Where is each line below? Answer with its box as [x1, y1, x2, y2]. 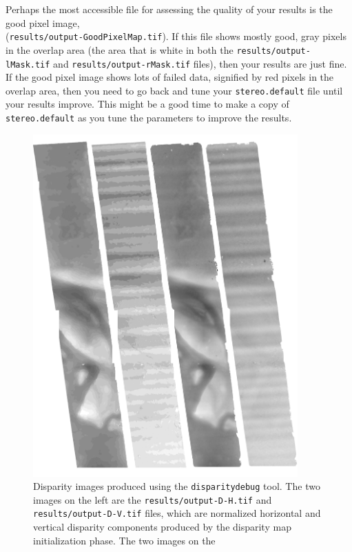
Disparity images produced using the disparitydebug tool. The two [33, 479, 320, 493]
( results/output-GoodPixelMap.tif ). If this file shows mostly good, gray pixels [6, 29, 346, 43]
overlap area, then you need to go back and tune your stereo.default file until [6, 83, 343, 97]
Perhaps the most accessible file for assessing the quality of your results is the [6, 2, 333, 16]
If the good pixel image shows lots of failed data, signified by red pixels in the [6, 70, 334, 84]
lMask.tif [6, 59, 50, 70]
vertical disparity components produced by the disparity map [33, 520, 291, 534]
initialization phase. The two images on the [33, 533, 216, 547]
